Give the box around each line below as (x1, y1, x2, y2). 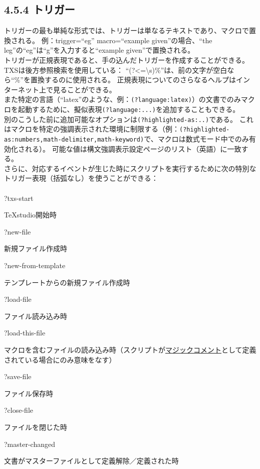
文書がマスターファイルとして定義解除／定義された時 (4, 455, 179, 466)
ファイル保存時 (4, 388, 53, 398)
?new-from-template (4, 260, 66, 270)
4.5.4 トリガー (4, 2, 75, 17)
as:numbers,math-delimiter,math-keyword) (4, 136, 144, 143)
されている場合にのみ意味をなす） (4, 354, 116, 365)
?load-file (4, 294, 32, 304)
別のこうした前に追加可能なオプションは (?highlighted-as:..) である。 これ (4, 113, 253, 124)
